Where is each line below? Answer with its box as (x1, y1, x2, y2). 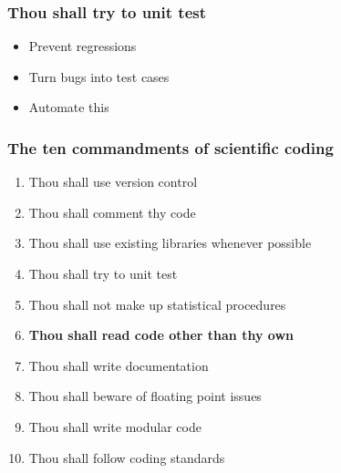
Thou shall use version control (28, 172, 198, 191)
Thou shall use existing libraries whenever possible (28, 233, 312, 252)
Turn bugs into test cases (28, 67, 170, 86)
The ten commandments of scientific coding (7, 136, 334, 159)
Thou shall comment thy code (28, 202, 196, 221)
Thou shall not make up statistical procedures (28, 294, 286, 314)
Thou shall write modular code (28, 416, 201, 436)
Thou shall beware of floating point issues (28, 386, 262, 406)
